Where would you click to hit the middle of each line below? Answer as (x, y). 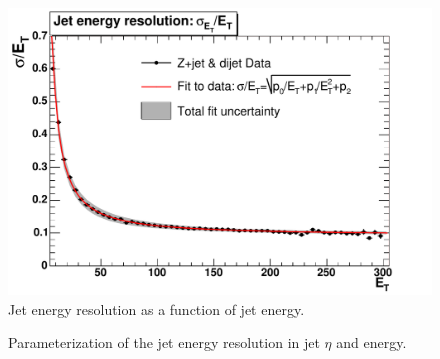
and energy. (371, 342)
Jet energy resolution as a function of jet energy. (156, 308)
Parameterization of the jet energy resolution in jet (164, 342)
